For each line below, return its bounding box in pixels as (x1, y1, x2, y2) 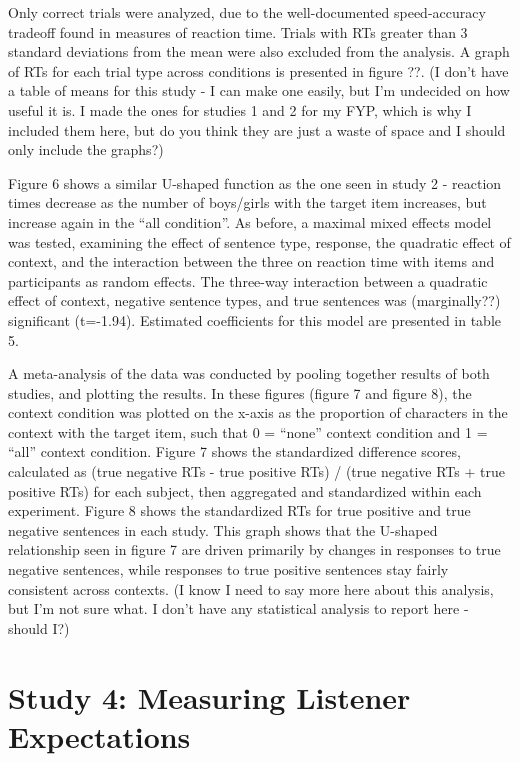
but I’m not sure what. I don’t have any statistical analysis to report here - (8, 598, 469, 619)
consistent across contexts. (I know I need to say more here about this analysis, (8, 578, 494, 599)
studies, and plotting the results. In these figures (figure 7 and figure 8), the (8, 382, 472, 403)
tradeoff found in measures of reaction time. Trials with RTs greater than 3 (8, 21, 468, 42)
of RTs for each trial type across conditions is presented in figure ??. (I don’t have (8, 60, 509, 81)
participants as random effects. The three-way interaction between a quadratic (8, 270, 488, 291)
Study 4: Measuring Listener (8, 676, 411, 717)
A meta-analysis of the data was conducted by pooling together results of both (8, 363, 490, 384)
